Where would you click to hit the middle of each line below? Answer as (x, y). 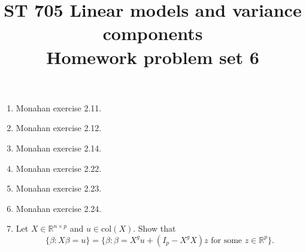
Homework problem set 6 (153, 57)
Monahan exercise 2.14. (59, 148)
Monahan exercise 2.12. (59, 128)
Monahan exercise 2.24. (59, 208)
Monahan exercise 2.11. (59, 107)
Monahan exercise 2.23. (59, 188)
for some (227, 240)
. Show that (154, 228)
